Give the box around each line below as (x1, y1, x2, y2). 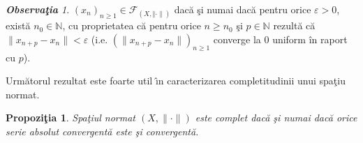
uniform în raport (272, 31, 348, 46)
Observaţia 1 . (6, 2, 70, 16)
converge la (213, 31, 261, 46)
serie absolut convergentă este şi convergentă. (6, 123, 199, 138)
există (6, 18, 31, 33)
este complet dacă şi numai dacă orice (195, 110, 357, 125)
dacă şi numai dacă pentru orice (174, 2, 311, 16)
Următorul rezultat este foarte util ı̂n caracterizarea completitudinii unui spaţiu (6, 73, 346, 88)
